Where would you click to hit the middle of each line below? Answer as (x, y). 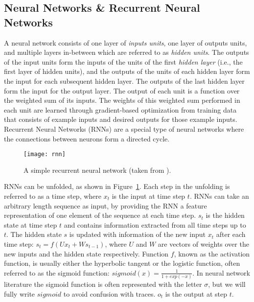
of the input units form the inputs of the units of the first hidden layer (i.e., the (123, 61)
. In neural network (221, 272)
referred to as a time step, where (53, 196)
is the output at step (196, 293)
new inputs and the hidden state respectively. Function (86, 253)
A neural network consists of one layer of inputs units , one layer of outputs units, (126, 42)
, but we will (227, 284)
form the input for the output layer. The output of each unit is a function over (122, 90)
